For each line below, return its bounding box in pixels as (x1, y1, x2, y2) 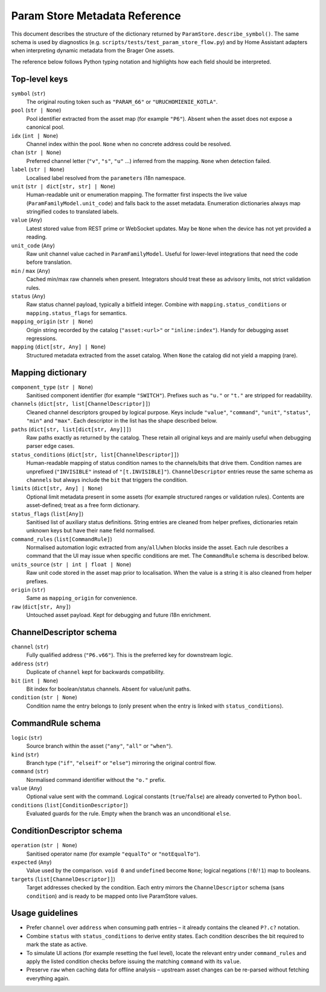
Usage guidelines (11, 908, 78, 918)
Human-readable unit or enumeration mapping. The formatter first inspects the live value (26, 191, 248, 199)
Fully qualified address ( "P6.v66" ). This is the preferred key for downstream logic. (26, 651, 233, 659)
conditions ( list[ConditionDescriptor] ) (11, 801, 129, 808)
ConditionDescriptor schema (11, 826, 123, 836)
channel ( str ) (11, 643, 49, 650)
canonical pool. (26, 124, 65, 131)
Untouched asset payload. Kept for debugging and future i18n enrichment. (26, 612, 211, 619)
